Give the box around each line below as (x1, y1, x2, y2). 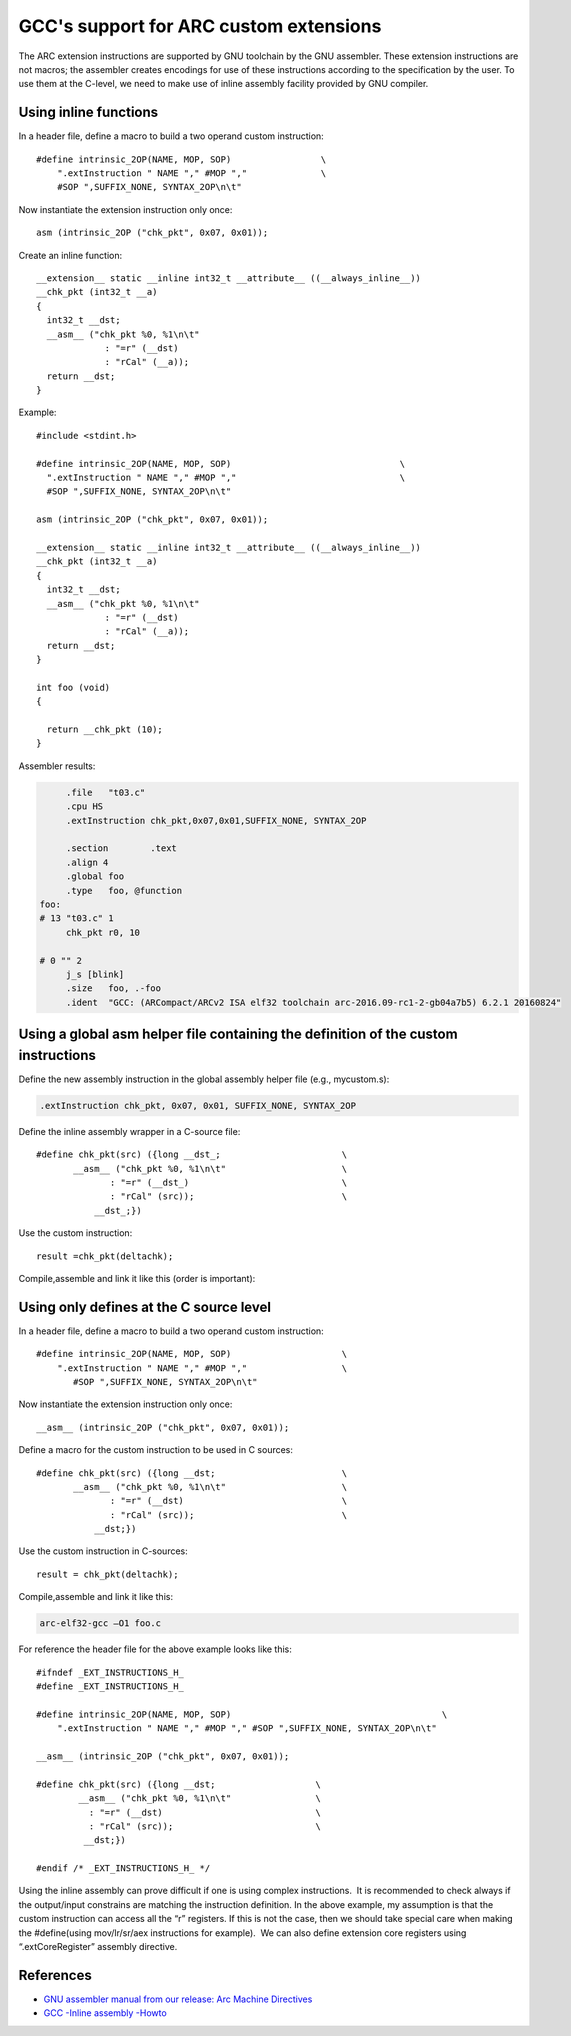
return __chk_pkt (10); (46, 724, 164, 735)
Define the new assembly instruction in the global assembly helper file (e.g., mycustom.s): (18, 1073, 390, 1085)
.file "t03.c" (65, 786, 146, 798)
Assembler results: (18, 760, 96, 772)
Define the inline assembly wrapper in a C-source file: (18, 1125, 241, 1137)
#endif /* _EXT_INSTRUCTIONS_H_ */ (36, 1863, 211, 1874)
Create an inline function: (18, 249, 123, 261)
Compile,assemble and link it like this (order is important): (18, 1272, 256, 1284)
